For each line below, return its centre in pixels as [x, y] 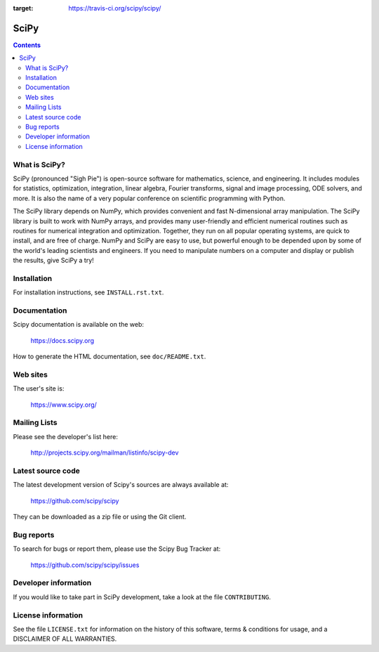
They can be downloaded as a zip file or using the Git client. [100, 517]
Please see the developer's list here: [66, 436]
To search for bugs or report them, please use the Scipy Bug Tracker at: [117, 549]
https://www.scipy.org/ [64, 405]
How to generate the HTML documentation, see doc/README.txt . [109, 357]
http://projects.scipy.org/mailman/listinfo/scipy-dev [105, 452]
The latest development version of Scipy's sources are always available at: [121, 485]
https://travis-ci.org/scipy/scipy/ [115, 8]
